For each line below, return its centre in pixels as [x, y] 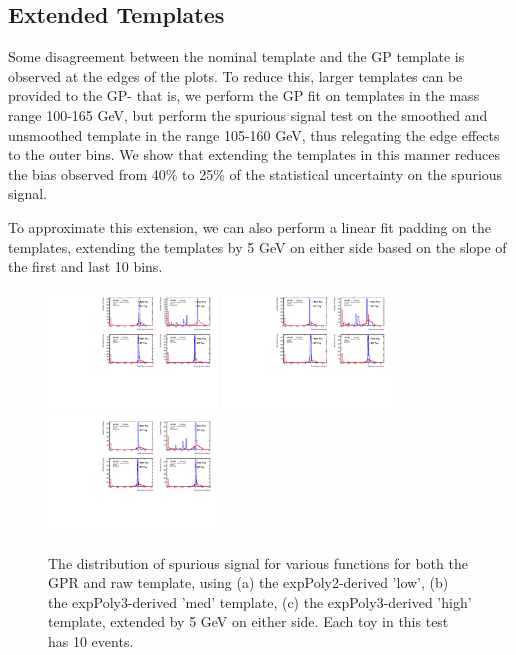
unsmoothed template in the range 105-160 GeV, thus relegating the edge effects [254, 134]
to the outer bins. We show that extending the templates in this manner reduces [254, 154]
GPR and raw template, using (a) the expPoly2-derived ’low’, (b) [248, 582]
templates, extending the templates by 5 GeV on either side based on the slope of [257, 246]
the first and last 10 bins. [85, 266]
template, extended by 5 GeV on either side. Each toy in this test [248, 621]
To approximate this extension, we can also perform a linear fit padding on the [250, 226]
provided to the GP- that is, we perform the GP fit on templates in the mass [244, 95]
